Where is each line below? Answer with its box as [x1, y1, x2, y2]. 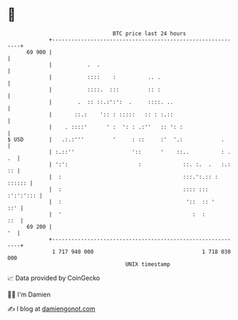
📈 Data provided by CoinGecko [7, 274, 100, 282]
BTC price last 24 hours [113, 30, 187, 37]
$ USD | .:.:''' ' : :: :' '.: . [7, 135, 224, 143]
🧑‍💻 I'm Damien [7, 290, 51, 299]
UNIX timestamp [125, 260, 171, 268]
